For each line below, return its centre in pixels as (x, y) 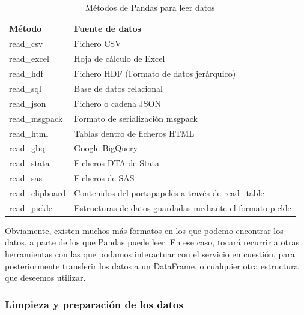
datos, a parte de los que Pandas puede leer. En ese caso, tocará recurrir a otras (152, 242)
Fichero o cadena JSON (117, 103)
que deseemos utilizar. (45, 277)
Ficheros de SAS (104, 178)
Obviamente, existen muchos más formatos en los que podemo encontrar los (144, 230)
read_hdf (26, 73)
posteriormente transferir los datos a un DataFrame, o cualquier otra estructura (152, 265)
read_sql (25, 88)
